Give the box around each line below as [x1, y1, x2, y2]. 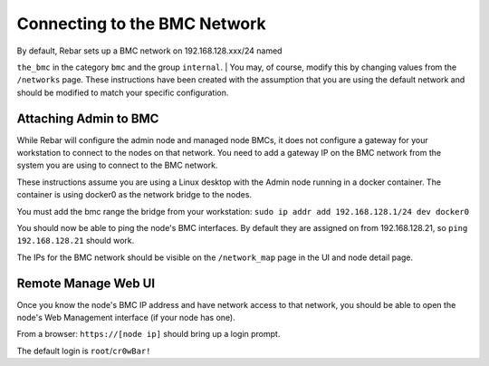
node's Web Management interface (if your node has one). [16, 313, 235, 323]
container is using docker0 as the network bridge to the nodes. [16, 189, 253, 200]
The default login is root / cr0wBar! [16, 345, 151, 356]
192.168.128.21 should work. [16, 236, 135, 246]
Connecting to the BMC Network [16, 14, 266, 34]
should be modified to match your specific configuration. [16, 87, 229, 98]
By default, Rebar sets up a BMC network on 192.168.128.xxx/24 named [16, 45, 283, 56]
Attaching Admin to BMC [16, 111, 159, 126]
